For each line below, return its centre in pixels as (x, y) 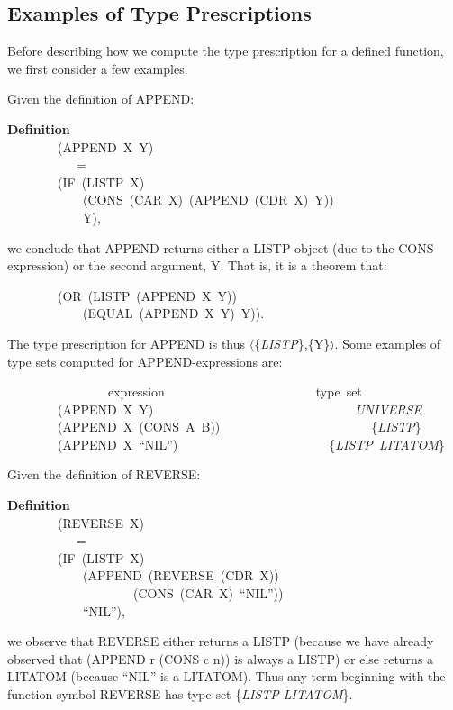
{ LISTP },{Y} (292, 343)
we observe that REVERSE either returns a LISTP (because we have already (221, 641)
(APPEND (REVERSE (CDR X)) (181, 575)
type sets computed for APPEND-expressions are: (145, 361)
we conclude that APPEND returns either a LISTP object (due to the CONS (221, 247)
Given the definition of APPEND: (101, 99)
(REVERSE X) (100, 522)
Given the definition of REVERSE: (104, 474)
